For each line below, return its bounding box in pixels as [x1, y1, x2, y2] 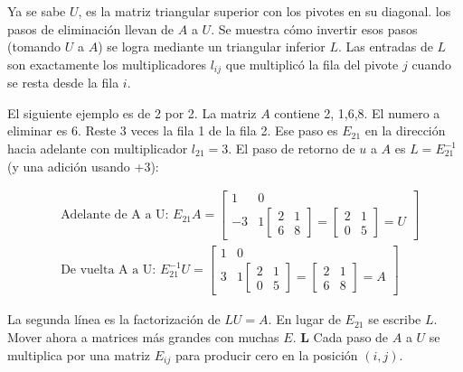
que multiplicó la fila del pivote [225, 54, 399, 73]
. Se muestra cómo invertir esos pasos [211, 19, 418, 38]
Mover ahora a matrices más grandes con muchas [7, 327, 279, 346]
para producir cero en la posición [175, 345, 358, 364]
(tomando [7, 37, 61, 56]
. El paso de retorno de [228, 139, 355, 158]
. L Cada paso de [292, 327, 389, 346]
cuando [411, 54, 451, 73]
